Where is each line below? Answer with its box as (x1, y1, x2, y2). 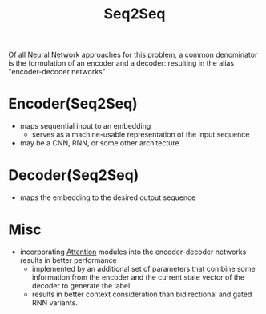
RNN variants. (31, 298, 79, 308)
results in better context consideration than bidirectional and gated (31, 289, 252, 299)
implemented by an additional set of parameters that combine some (31, 264, 256, 273)
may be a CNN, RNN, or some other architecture (19, 138, 179, 148)
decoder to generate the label (31, 281, 131, 290)
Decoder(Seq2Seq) (8, 166, 139, 185)
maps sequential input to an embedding (19, 121, 151, 131)
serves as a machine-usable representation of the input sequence (31, 129, 250, 140)
